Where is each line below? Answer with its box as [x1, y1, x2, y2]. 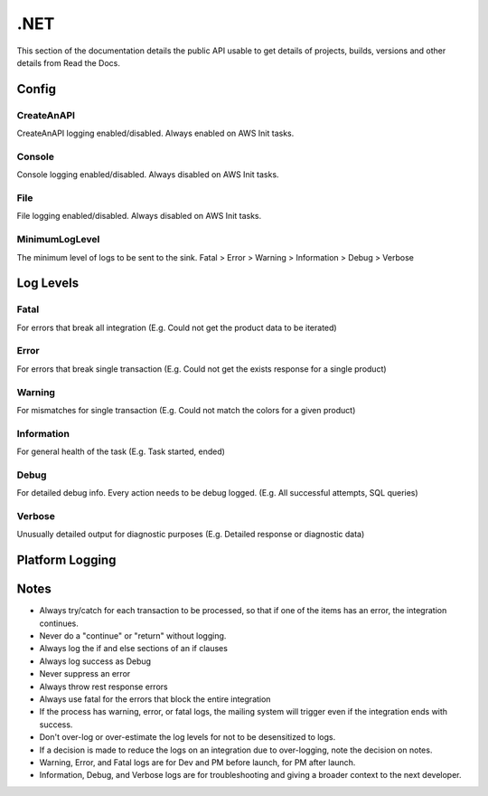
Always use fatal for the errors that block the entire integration [39, 694, 271, 705]
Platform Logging [16, 553, 117, 568]
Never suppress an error [39, 668, 131, 679]
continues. [39, 618, 79, 629]
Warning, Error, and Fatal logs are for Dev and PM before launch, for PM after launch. [39, 756, 356, 768]
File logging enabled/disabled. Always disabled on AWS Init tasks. [16, 211, 262, 222]
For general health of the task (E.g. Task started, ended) [16, 446, 226, 457]
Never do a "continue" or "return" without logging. [39, 630, 227, 641]
